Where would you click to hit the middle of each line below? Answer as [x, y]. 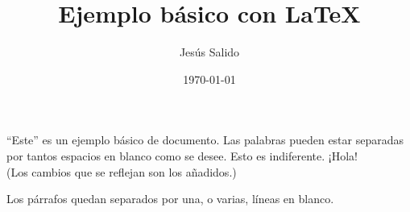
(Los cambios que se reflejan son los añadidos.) [122, 171]
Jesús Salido [209, 52]
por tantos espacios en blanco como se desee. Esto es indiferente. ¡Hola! [182, 155]
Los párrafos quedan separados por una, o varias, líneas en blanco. [170, 199]
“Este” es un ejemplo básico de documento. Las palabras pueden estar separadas [205, 140]
